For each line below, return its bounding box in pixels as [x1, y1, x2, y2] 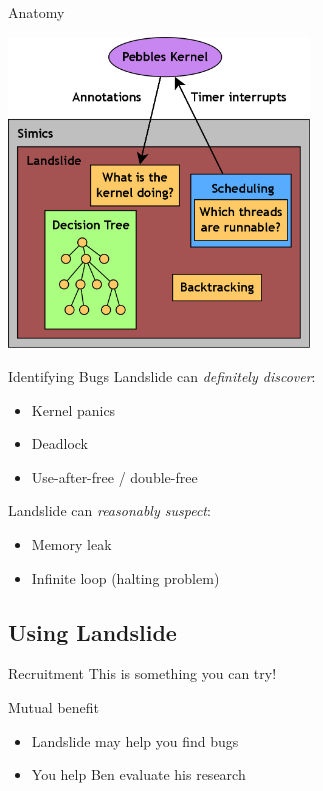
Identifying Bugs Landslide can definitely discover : [8, 366, 316, 387]
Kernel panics [31, 399, 116, 420]
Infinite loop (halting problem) [31, 567, 220, 588]
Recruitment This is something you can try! [8, 663, 277, 684]
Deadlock [31, 433, 88, 454]
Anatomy [8, 2, 65, 22]
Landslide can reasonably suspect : [8, 500, 211, 521]
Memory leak [31, 533, 112, 554]
